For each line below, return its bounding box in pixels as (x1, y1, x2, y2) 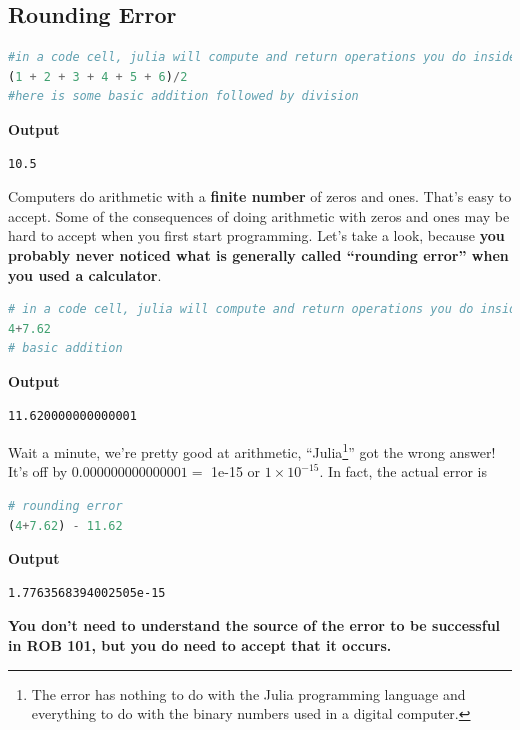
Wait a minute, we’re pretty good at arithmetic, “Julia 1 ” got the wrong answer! (8, 439, 496, 462)
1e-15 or (211, 461, 261, 482)
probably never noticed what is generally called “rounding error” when (8, 244, 509, 265)
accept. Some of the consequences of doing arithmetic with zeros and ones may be (8, 205, 510, 226)
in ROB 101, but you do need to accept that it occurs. (8, 634, 392, 655)
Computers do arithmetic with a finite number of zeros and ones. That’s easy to (8, 186, 512, 207)
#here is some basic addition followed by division (8, 89, 359, 104)
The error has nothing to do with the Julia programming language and (31, 683, 466, 704)
